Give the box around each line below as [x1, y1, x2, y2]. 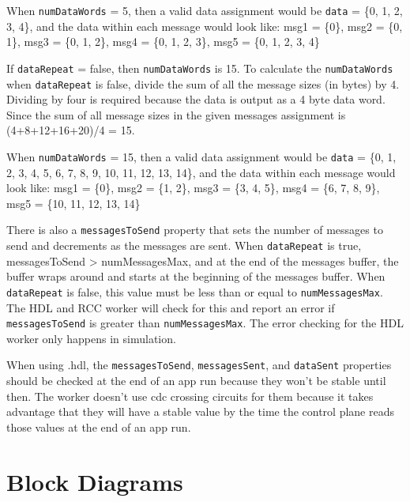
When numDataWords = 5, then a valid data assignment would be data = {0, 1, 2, [6, 2, 403, 18]
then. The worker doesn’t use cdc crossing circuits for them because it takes [6, 387, 374, 404]
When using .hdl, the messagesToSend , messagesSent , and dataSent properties [6, 357, 392, 373]
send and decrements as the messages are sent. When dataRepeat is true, [6, 237, 362, 254]
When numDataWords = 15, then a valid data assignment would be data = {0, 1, [6, 148, 397, 164]
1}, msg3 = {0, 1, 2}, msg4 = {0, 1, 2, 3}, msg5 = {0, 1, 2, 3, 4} [6, 33, 320, 50]
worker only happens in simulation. [6, 330, 176, 346]
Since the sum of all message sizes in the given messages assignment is [6, 106, 346, 123]
